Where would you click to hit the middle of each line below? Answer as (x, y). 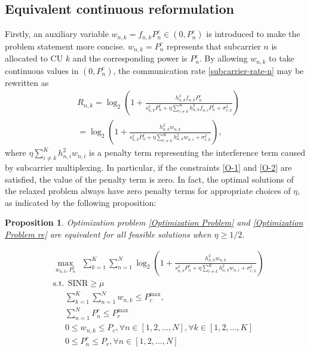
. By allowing (223, 58)
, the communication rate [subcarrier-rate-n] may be (208, 70)
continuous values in (42, 70)
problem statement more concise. (65, 46)
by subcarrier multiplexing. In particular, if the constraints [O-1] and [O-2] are (148, 167)
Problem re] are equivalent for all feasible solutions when (108, 234)
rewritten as (27, 82)
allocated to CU (34, 58)
